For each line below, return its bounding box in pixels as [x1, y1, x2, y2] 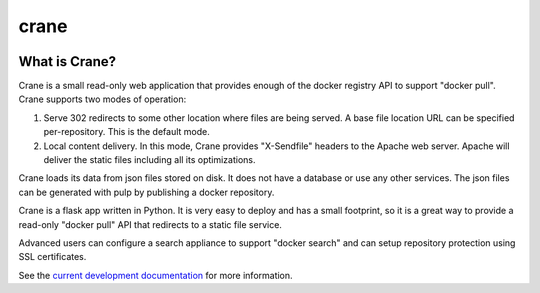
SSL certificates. [18, 251, 87, 263]
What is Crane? [18, 53, 117, 70]
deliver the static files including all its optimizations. [43, 154, 256, 166]
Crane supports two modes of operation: [18, 93, 187, 105]
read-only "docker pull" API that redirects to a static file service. [18, 218, 282, 230]
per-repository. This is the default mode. [43, 126, 210, 138]
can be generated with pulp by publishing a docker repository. [18, 186, 275, 198]
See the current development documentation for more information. [18, 269, 294, 281]
